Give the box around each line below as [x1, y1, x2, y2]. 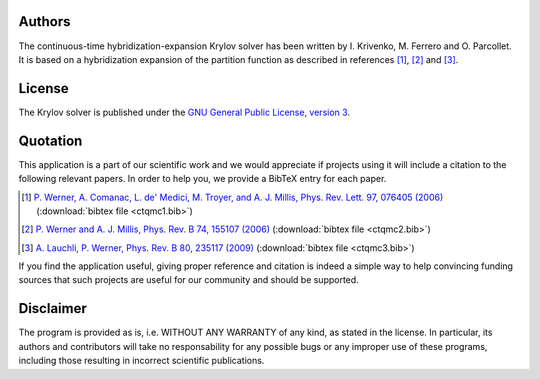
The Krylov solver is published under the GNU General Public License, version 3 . [18, 106, 350, 118]
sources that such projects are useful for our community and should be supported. [18, 274, 359, 286]
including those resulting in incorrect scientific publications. [18, 355, 265, 367]
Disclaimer [18, 300, 87, 317]
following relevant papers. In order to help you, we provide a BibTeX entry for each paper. [18, 173, 387, 185]
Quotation [18, 132, 83, 149]
